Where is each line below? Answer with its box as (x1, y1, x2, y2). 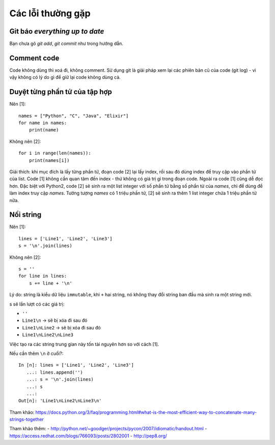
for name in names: (18, 120, 67, 126)
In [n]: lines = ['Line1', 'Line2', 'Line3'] (18, 362, 134, 368)
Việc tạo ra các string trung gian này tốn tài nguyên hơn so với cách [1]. (9, 341, 159, 347)
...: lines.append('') (26, 369, 84, 375)
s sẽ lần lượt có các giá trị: (9, 301, 65, 307)
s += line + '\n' (29, 280, 72, 286)
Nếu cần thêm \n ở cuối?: (9, 350, 64, 356)
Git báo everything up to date (9, 27, 104, 36)
